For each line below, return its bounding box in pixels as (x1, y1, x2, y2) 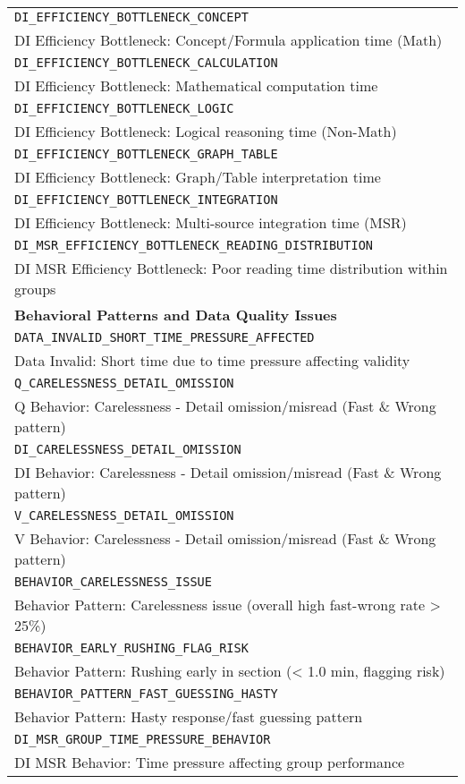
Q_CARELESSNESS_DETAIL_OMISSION (14, 376, 234, 390)
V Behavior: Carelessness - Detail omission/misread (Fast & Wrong (14, 528, 436, 549)
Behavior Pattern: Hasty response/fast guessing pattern (14, 706, 363, 727)
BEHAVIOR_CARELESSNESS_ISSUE (14, 575, 212, 589)
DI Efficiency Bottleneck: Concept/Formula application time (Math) (14, 30, 443, 50)
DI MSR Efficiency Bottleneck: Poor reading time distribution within (14, 258, 448, 278)
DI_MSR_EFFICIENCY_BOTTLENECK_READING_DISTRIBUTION (14, 238, 374, 252)
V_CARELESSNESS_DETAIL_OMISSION (14, 508, 234, 523)
